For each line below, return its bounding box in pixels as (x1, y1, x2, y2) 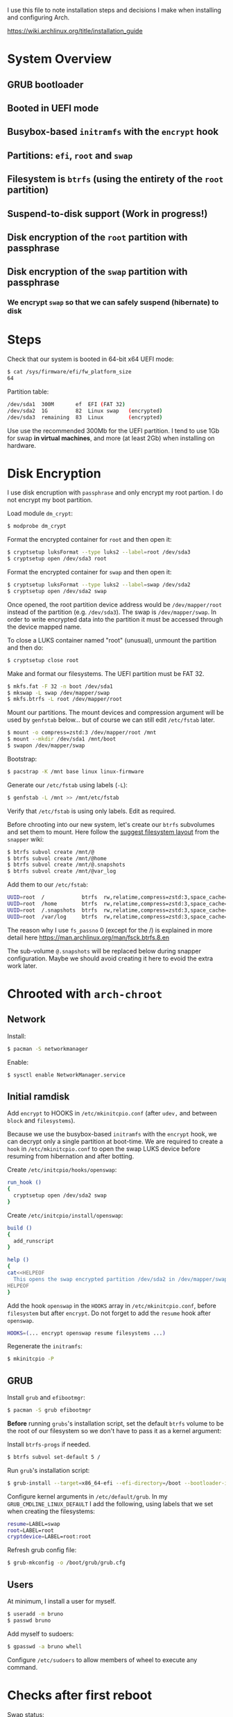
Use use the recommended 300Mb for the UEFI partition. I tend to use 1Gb (7, 426, 220, 435)
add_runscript (13, 1237, 54, 1244)
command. (7, 1663, 38, 1671)
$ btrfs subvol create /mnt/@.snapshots (7, 862, 126, 869)
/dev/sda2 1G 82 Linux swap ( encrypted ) (7, 407, 163, 414)
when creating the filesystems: (7, 1507, 96, 1515)
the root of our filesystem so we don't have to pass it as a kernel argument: (7, 1426, 222, 1435)
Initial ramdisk (7, 1090, 70, 1102)
